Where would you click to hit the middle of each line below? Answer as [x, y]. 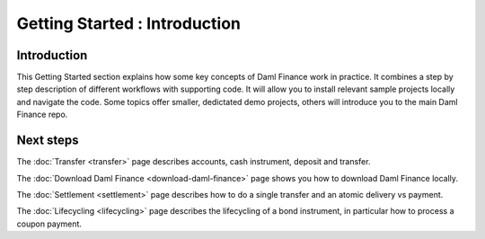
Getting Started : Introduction [129, 23]
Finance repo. [42, 115]
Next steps [48, 141]
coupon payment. [49, 224]
